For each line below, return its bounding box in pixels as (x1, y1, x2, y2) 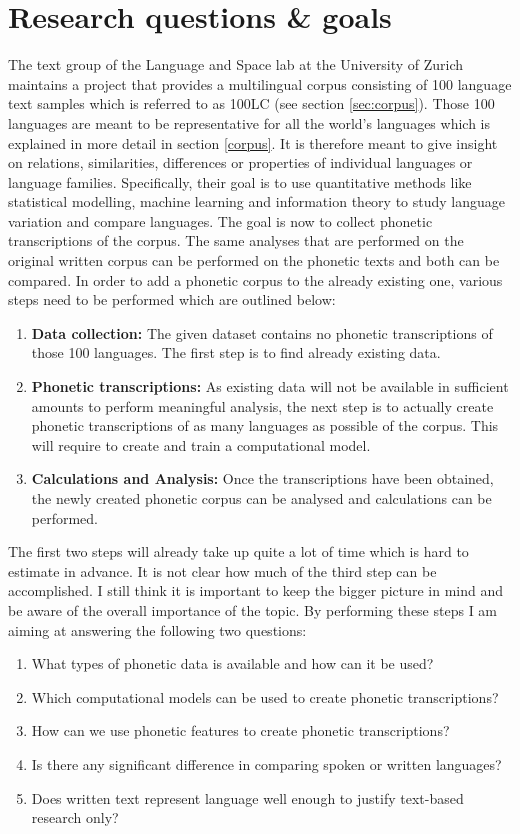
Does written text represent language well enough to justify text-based (31, 787, 464, 808)
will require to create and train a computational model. (31, 434, 371, 455)
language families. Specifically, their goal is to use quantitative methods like (8, 171, 472, 192)
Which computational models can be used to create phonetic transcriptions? (31, 686, 499, 707)
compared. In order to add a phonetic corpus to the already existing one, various (8, 269, 503, 290)
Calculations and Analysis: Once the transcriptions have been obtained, (31, 468, 494, 489)
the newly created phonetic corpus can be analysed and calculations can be (31, 488, 492, 508)
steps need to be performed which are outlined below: (8, 289, 336, 310)
